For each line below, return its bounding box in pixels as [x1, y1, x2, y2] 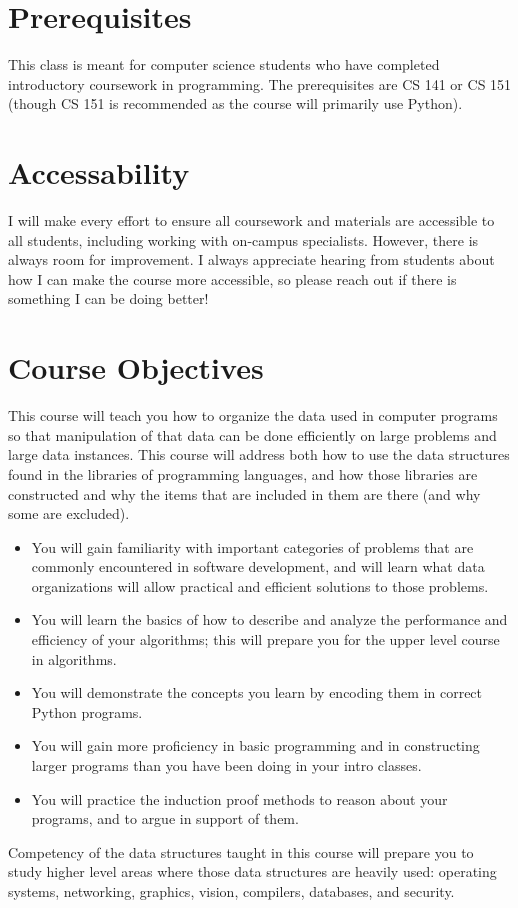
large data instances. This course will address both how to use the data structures [8, 444, 510, 465]
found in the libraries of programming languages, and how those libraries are [8, 463, 478, 484]
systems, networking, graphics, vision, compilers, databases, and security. [8, 881, 455, 901]
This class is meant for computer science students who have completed [8, 54, 440, 75]
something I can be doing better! [8, 288, 209, 309]
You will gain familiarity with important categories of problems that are [31, 536, 474, 557]
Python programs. [31, 701, 143, 722]
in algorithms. [31, 648, 117, 669]
